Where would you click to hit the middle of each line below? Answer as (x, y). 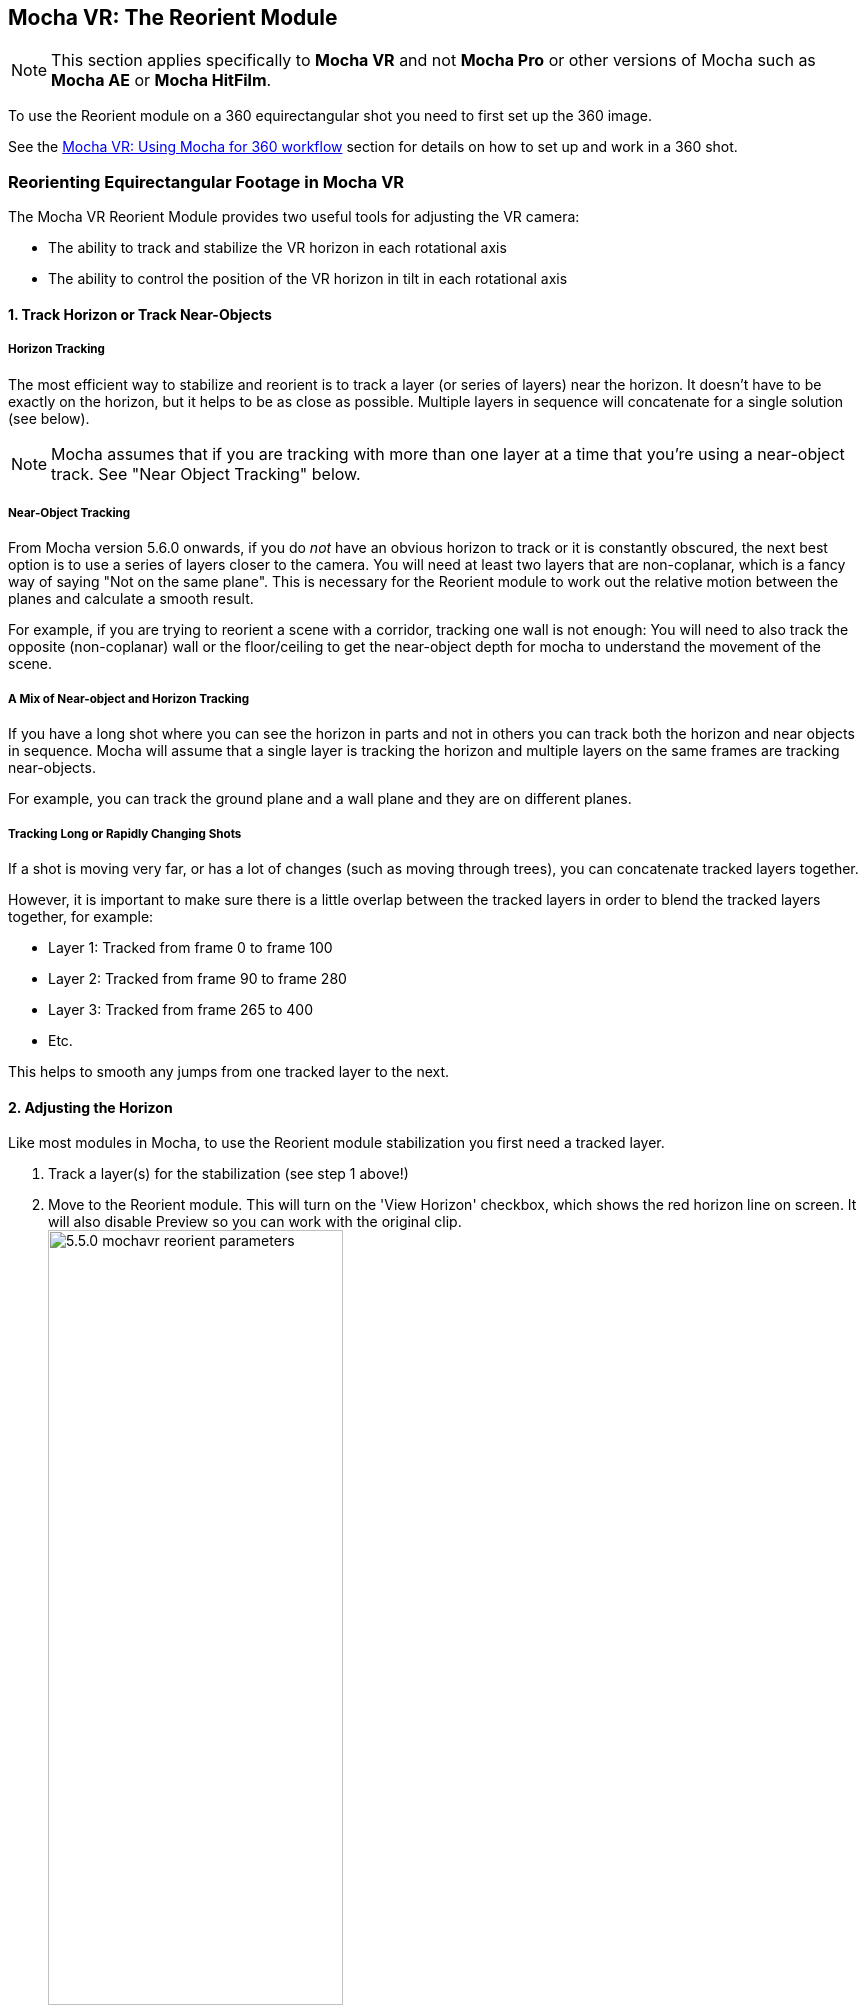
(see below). (49, 418)
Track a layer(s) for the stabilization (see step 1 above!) (228, 1174)
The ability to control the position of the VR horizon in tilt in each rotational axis (308, 279)
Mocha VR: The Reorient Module (173, 17)
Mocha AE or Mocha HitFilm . (161, 80)
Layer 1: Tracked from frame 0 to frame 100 (190, 947)
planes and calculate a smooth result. (131, 599)
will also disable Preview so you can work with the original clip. (255, 1222)
